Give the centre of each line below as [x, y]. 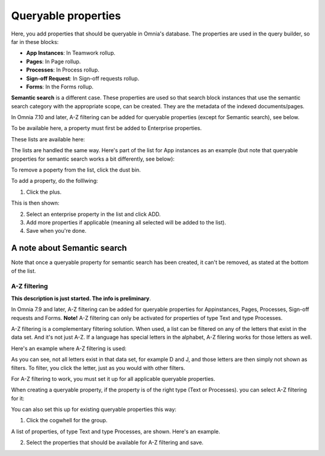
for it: [18, 398]
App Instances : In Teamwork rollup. [71, 53]
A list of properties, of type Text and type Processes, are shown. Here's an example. [116, 431]
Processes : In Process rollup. [63, 70]
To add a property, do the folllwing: [55, 181]
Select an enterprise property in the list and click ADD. [94, 214]
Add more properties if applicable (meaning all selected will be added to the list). [126, 222]
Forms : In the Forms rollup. [60, 87]
